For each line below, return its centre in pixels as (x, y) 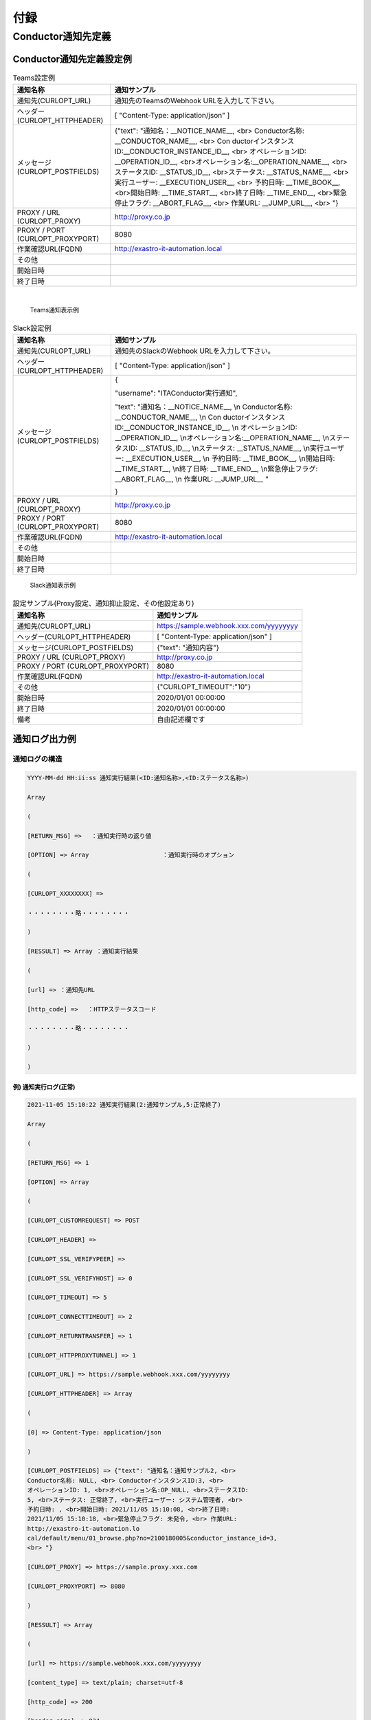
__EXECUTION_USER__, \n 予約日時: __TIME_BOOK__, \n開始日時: (230, 459)
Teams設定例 (34, 78)
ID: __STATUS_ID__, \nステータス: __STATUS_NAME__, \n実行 (226, 449)
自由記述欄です (181, 720)
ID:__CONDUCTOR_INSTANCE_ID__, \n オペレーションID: (206, 428)
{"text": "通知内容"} (188, 648)
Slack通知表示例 (53, 585)
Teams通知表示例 (54, 310)
